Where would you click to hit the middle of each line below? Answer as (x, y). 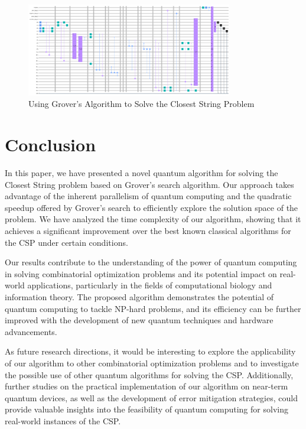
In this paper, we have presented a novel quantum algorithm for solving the (141, 173)
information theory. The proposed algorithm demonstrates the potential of (139, 297)
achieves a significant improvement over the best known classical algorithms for (148, 231)
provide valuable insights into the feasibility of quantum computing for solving (147, 409)
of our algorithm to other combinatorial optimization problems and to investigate (152, 363)
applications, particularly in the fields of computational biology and (150, 285)
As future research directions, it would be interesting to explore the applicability (150, 351)
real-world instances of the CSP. (63, 420)
